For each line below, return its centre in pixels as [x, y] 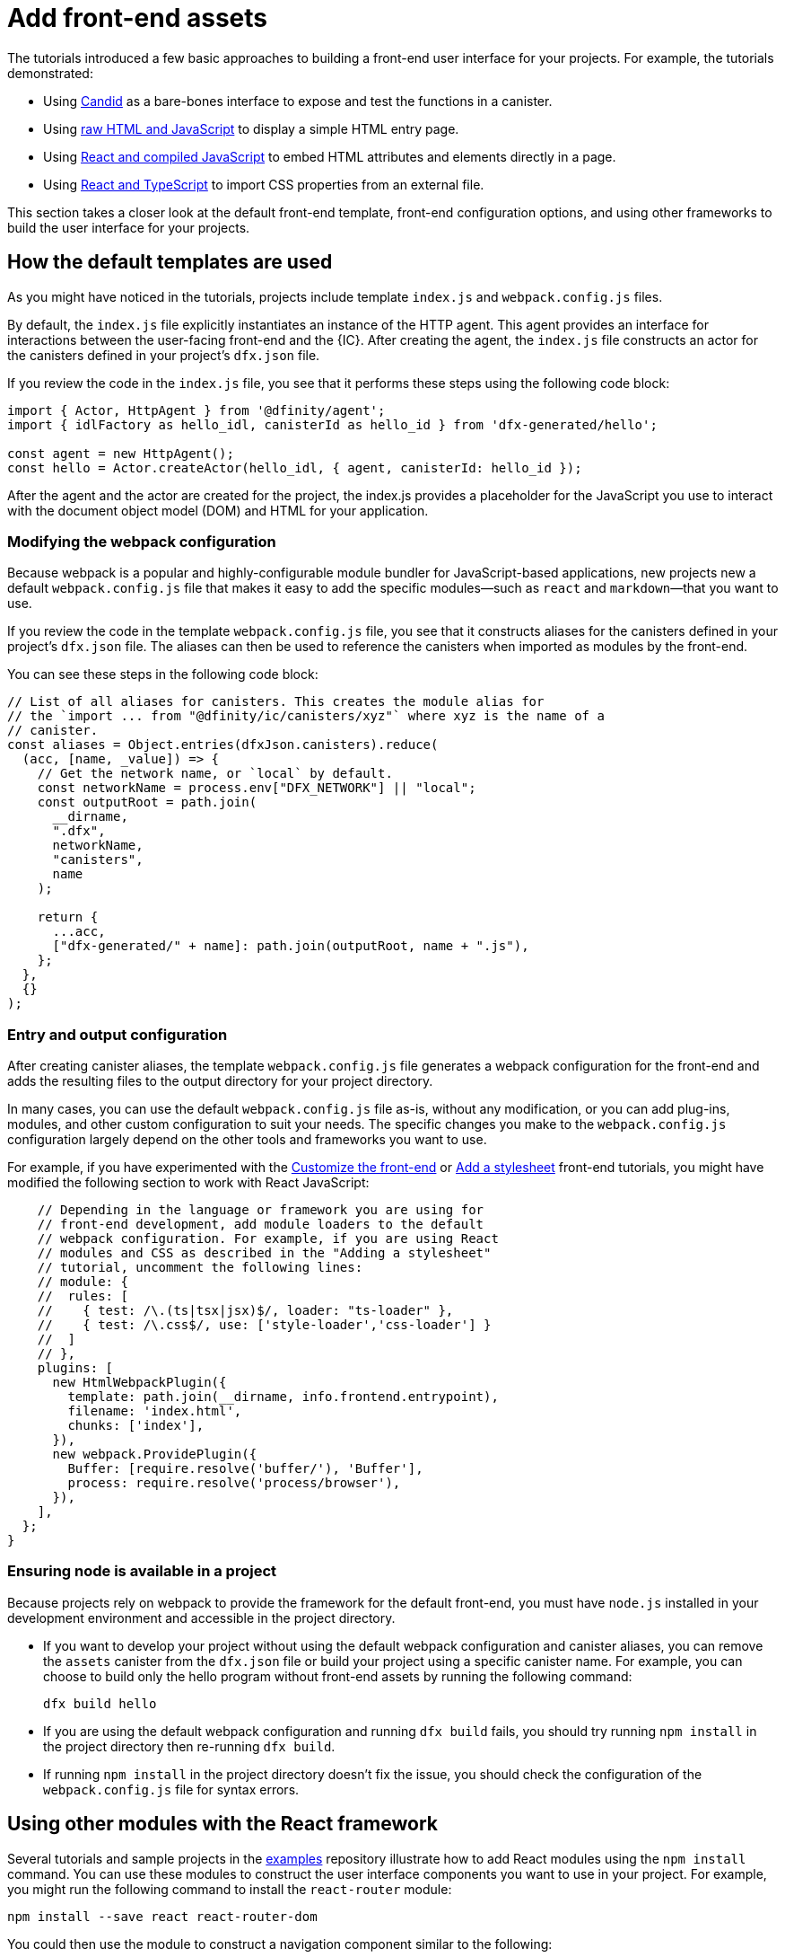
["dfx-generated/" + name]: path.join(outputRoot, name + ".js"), [291, 946]
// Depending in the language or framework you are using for [261, 1210]
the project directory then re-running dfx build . [189, 1746]
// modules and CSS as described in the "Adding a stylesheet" [264, 1253]
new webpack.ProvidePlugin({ [155, 1455]
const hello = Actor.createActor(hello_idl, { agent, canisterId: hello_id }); [295, 467]
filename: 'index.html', [155, 1411]
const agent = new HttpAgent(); [121, 453]
